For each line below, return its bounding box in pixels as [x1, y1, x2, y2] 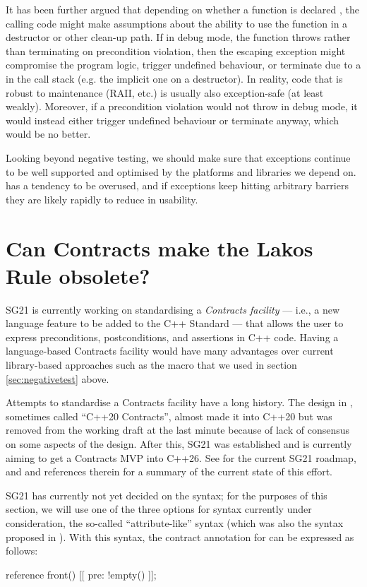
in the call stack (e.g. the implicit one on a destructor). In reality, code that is [6, 71, 343, 85]
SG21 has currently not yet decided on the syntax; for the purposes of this [6, 487, 327, 502]
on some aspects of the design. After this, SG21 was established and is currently [6, 436, 352, 451]
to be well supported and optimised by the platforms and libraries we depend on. [6, 164, 356, 179]
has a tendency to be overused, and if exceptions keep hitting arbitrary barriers [6, 178, 349, 193]
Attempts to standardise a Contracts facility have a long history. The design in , [6, 395, 353, 410]
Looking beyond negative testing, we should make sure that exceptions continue [6, 150, 351, 165]
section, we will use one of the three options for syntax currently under [6, 502, 312, 516]
